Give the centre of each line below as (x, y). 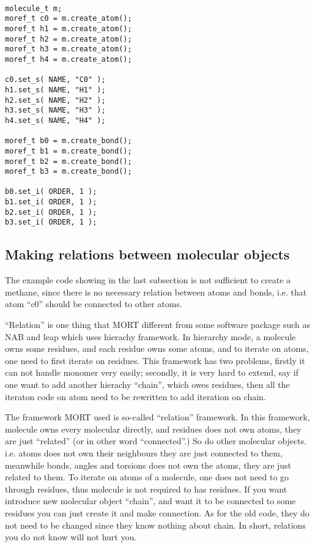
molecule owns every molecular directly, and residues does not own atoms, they (153, 429)
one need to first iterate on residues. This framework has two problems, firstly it (155, 360)
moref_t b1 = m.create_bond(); (69, 151)
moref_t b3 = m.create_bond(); (69, 172)
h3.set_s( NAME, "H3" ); (55, 110)
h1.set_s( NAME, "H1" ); (55, 90)
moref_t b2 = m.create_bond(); (69, 161)
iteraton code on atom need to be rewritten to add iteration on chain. (135, 396)
